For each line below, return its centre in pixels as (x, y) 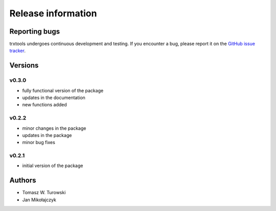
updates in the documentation (54, 98)
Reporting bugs (35, 31)
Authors (23, 181)
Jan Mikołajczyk (39, 200)
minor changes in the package (54, 128)
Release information (53, 13)
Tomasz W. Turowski (44, 193)
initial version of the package (53, 166)
